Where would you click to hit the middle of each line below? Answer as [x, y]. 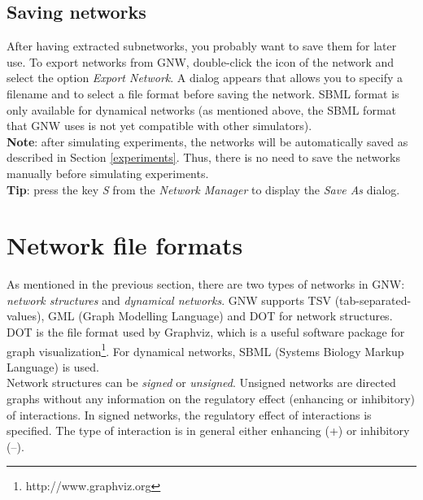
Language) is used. [53, 366]
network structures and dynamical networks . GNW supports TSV [169, 300]
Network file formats [125, 245]
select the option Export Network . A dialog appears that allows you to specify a [205, 78]
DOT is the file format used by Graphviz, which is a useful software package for [206, 332]
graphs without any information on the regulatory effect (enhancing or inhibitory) [211, 399]
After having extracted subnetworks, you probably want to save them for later [202, 46]
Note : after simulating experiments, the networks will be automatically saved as [207, 141]
